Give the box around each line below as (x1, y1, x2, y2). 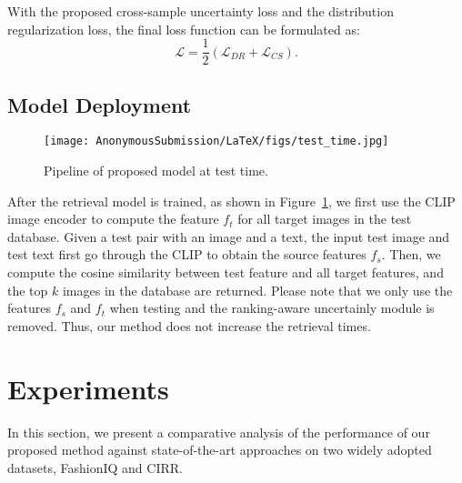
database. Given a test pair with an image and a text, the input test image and (7, 226, 450, 246)
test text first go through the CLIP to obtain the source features (7, 245, 367, 264)
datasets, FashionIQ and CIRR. (7, 458, 183, 477)
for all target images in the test (237, 209, 412, 228)
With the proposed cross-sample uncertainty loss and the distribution (7, 2, 394, 20)
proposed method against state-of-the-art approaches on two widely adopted (7, 440, 432, 459)
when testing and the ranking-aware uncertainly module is (109, 298, 435, 317)
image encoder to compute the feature (7, 209, 219, 228)
